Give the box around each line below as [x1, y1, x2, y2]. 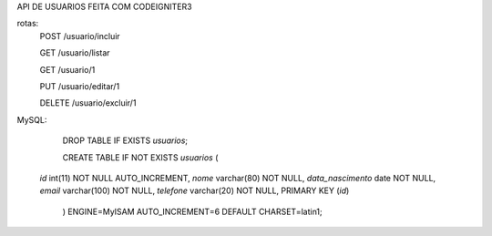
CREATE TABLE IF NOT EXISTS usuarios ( [62, 151, 219, 163]
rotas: [16, 18, 39, 29]
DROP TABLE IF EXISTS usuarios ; [62, 135, 189, 146]
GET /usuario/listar [39, 47, 110, 58]
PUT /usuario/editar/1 [39, 80, 120, 91]
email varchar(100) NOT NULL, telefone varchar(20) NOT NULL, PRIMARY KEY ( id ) [39, 185, 350, 196]
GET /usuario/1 [39, 64, 96, 75]
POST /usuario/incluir [39, 30, 120, 41]
